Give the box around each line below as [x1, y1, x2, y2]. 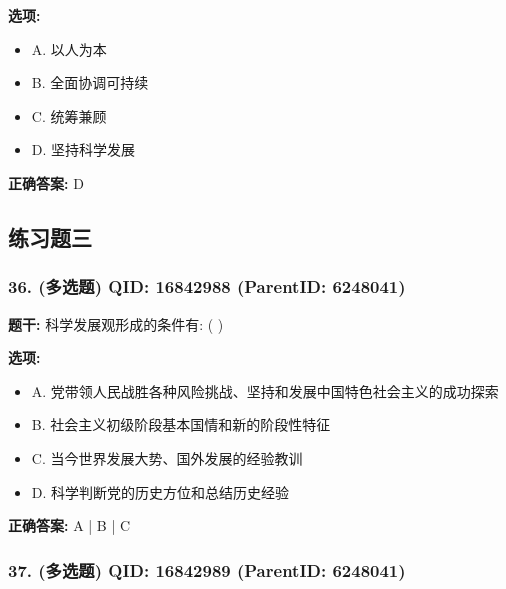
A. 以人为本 [31, 38, 107, 59]
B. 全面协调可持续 [31, 72, 149, 93]
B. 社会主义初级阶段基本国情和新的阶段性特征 [31, 414, 331, 435]
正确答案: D [8, 172, 84, 193]
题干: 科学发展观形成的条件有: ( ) [8, 313, 224, 334]
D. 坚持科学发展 [31, 139, 136, 160]
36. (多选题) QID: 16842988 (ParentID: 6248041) [8, 274, 406, 299]
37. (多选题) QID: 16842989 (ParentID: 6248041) [8, 557, 406, 582]
